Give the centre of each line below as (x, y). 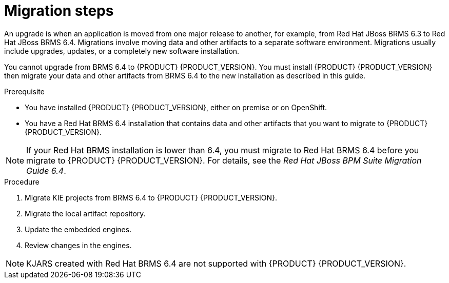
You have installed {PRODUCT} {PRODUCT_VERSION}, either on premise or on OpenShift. (176, 107)
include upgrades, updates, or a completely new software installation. (122, 51)
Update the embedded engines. (78, 229)
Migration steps (59, 11)
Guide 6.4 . (46, 170)
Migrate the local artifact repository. (85, 213)
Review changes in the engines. (78, 245)
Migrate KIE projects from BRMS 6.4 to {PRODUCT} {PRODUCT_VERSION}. (151, 197)
